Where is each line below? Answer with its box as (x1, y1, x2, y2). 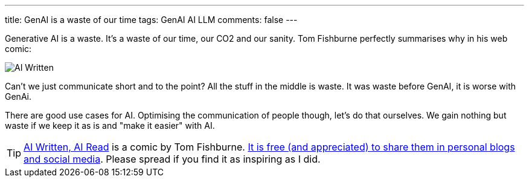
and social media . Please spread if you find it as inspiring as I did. (24, 153, 321, 165)
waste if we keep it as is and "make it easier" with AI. (5, 120, 215, 131)
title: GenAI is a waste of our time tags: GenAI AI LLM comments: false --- (5, 15, 298, 25)
